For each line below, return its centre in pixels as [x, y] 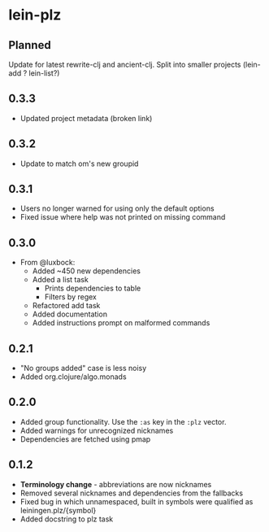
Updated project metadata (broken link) [86, 118]
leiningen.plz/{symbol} [58, 510]
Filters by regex [71, 297]
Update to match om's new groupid [79, 164]
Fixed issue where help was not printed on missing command [123, 217]
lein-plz [35, 15]
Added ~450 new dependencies [86, 271]
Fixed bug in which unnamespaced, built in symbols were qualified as [137, 501]
